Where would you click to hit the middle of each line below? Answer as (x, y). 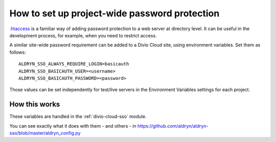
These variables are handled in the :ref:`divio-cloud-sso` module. (78, 116)
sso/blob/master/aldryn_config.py (45, 133)
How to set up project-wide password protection (114, 13)
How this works (35, 104)
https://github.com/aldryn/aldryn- (173, 126)
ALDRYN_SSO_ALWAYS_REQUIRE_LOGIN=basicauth (74, 64)
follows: (18, 52)
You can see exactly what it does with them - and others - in (73, 126)
